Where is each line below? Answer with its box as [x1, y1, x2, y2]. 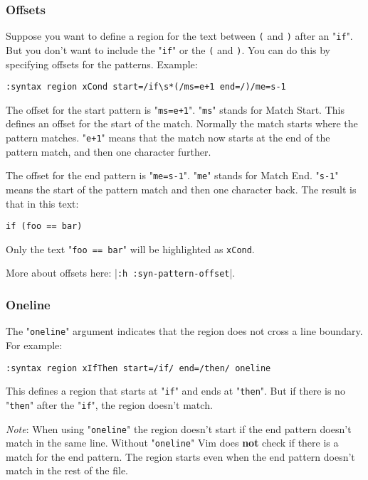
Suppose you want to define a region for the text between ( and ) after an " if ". [6, 28, 353, 43]
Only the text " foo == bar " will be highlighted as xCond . [6, 241, 255, 256]
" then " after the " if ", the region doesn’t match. [6, 397, 213, 412]
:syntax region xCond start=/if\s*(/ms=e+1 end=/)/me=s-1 [6, 82, 286, 92]
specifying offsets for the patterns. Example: [6, 56, 198, 71]
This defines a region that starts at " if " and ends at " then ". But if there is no [6, 383, 345, 398]
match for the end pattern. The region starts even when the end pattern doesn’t [6, 449, 355, 464]
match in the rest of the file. [6, 463, 128, 478]
